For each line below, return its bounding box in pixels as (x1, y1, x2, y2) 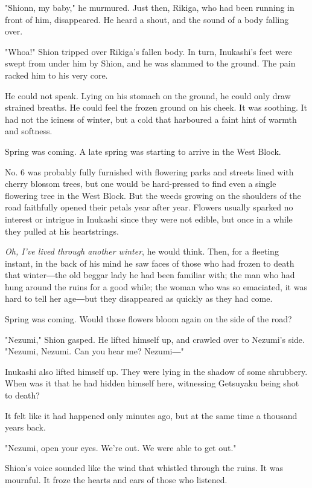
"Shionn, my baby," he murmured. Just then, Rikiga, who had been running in (5, 1, 294, 13)
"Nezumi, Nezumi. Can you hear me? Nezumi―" (5, 345, 184, 357)
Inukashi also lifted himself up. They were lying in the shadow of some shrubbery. (5, 365, 308, 377)
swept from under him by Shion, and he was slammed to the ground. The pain (5, 57, 296, 70)
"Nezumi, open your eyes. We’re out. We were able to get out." (5, 441, 237, 454)
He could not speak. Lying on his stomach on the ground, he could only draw (5, 89, 291, 102)
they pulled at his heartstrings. (5, 224, 119, 237)
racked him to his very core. (5, 68, 108, 81)
